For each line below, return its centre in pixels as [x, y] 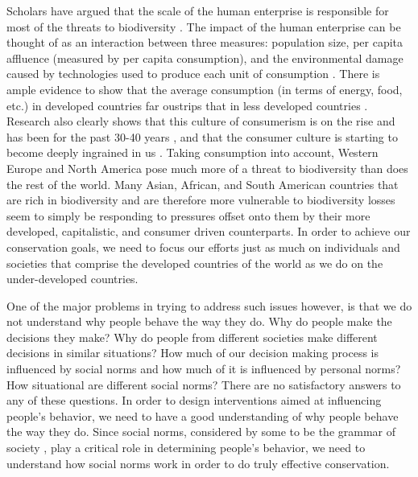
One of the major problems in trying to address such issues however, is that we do [209, 305]
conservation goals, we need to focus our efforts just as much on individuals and [203, 247]
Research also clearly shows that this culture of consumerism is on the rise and [201, 121]
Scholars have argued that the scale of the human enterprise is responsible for [198, 10]
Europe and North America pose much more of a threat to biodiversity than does [207, 168]
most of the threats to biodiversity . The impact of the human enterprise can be [204, 26]
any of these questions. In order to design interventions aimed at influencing [194, 400]
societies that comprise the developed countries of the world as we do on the [195, 263]
